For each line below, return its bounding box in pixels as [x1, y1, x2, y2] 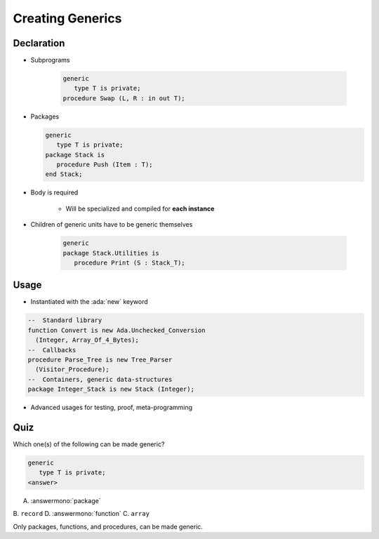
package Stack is [45, 151, 105, 159]
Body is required [30, 188, 79, 197]
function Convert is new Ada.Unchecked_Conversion [27, 326, 206, 334]
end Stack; [45, 171, 83, 178]
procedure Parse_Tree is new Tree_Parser [27, 355, 173, 364]
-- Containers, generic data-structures [27, 375, 173, 383]
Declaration [13, 37, 65, 49]
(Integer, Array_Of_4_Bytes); [35, 336, 140, 344]
